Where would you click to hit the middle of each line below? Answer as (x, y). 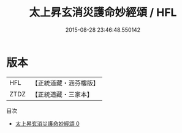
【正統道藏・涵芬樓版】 (66, 83)
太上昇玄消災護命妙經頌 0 (47, 123)
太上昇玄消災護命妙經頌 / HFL (103, 13)
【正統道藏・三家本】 (63, 94)
